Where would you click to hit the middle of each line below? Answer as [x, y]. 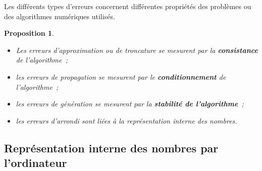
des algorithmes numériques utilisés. [60, 16]
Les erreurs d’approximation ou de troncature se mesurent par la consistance [137, 50]
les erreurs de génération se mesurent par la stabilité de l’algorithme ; [130, 104]
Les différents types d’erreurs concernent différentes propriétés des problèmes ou [128, 6]
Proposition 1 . [29, 33]
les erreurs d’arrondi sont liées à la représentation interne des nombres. [126, 120]
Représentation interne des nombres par [111, 148]
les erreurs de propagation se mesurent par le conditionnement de [121, 76]
